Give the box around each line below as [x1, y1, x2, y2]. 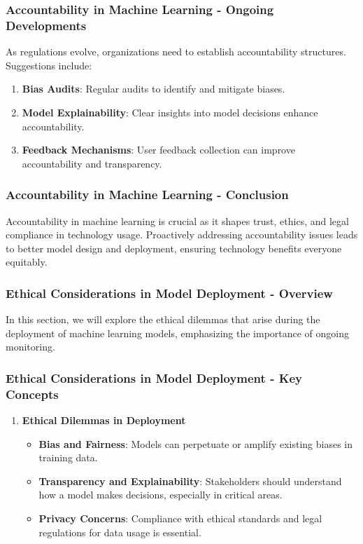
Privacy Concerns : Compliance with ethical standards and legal [38, 511, 322, 525]
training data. [38, 450, 98, 465]
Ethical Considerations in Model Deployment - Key [6, 369, 302, 386]
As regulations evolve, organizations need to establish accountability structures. [6, 44, 346, 59]
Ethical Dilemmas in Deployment [22, 413, 186, 428]
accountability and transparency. [22, 156, 162, 170]
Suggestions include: [6, 57, 92, 72]
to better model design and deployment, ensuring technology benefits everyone [6, 240, 342, 255]
